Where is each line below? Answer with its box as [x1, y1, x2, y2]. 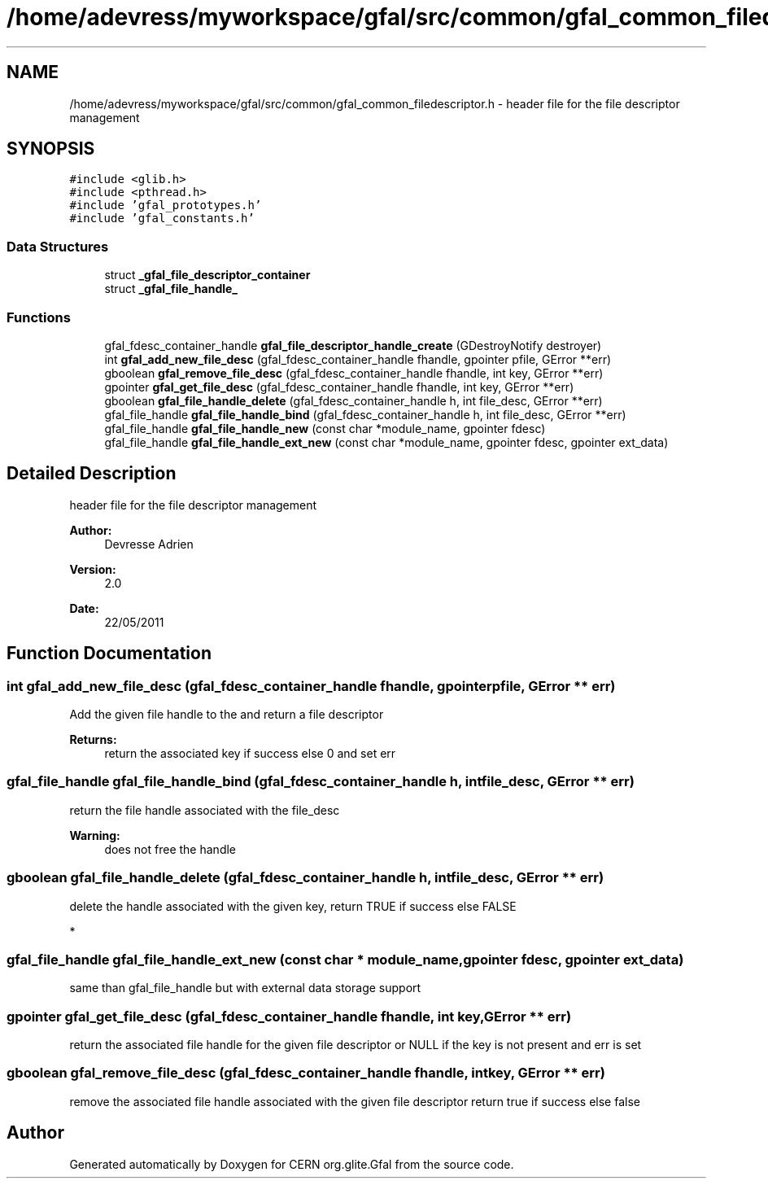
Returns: [69, 732, 117, 746]
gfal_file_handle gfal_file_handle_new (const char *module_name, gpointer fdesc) [104, 421, 546, 435]
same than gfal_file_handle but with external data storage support [69, 981, 421, 995]
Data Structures [7, 238, 109, 255]
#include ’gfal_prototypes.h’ [69, 199, 262, 212]
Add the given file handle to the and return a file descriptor [69, 707, 384, 721]
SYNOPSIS [7, 138, 95, 160]
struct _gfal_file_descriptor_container [104, 268, 311, 282]
